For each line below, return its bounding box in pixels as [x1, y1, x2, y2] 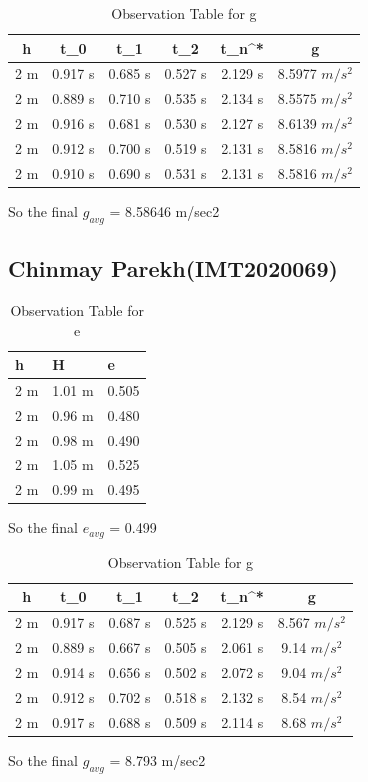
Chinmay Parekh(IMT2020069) [8, 253, 338, 284]
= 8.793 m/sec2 [109, 749, 206, 770]
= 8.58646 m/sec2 [109, 200, 220, 221]
